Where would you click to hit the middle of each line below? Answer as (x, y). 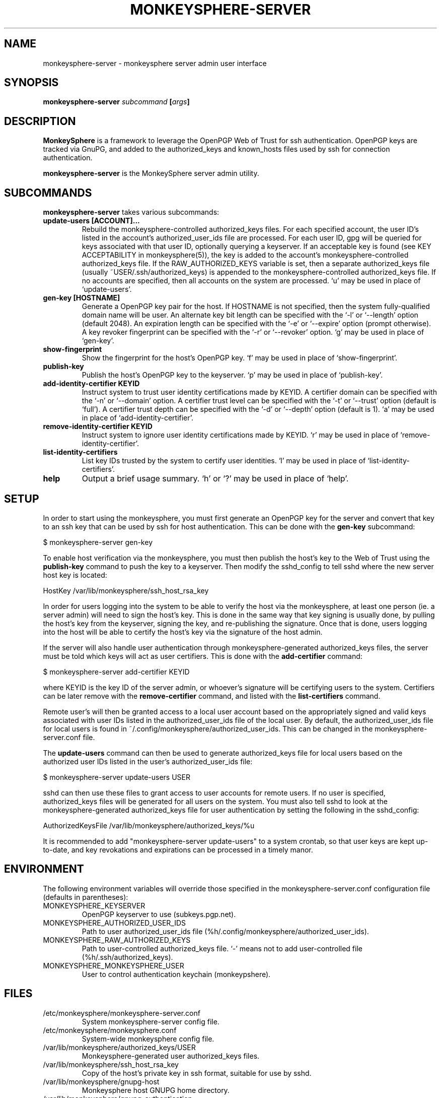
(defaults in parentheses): (86, 897)
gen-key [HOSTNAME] (82, 298)
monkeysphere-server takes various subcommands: (131, 212)
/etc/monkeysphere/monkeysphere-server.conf (122, 1013)
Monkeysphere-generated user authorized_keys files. (171, 1056)
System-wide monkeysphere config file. (148, 1039)
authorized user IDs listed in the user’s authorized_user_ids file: (148, 761)
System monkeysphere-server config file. (151, 1021)
